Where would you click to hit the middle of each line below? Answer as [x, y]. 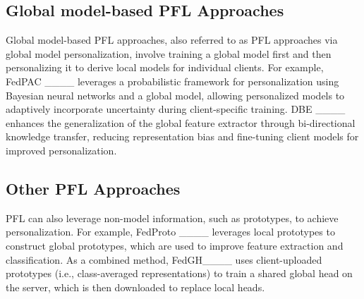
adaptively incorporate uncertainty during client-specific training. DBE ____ [176, 109]
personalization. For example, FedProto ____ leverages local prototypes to [170, 232]
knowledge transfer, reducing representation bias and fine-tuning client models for [182, 136]
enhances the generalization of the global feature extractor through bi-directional [181, 122]
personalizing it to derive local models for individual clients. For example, [165, 67]
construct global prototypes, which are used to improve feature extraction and [175, 245]
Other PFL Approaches [93, 188]
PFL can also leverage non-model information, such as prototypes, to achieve [172, 218]
